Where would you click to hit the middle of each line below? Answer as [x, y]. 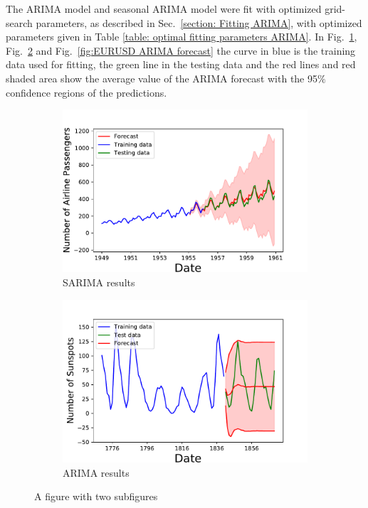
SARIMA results [99, 282]
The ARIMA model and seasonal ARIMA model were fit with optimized [164, 9]
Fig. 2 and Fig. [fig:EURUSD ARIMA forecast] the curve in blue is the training [181, 50]
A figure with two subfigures [96, 496]
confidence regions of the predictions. [86, 92]
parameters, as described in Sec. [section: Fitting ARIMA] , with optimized [199, 22]
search [19, 22]
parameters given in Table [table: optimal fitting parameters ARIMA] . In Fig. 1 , [182, 37]
